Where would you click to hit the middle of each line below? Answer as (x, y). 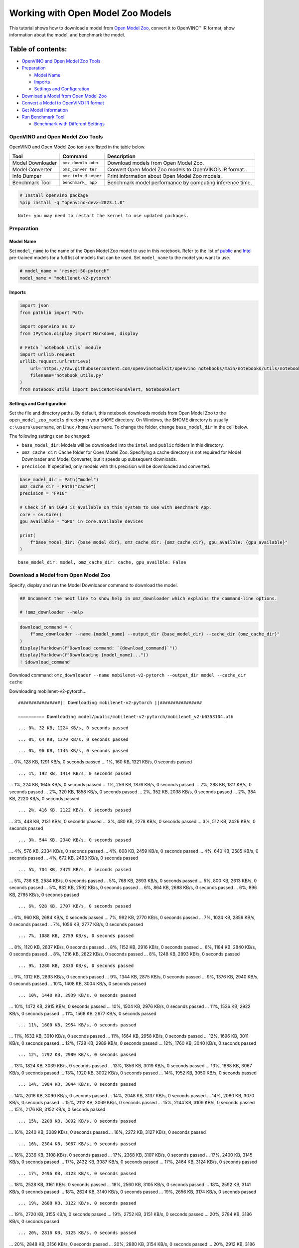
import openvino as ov (47, 326)
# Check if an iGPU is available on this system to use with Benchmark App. (116, 507)
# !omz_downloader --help (51, 612)
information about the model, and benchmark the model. (67, 34)
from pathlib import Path (51, 312)
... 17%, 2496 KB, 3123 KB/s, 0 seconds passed (77, 1173)
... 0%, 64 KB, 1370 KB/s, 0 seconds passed (74, 739)
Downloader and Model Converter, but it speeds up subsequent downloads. (99, 459)
